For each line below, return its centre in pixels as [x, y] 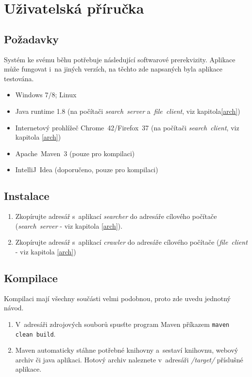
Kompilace [31, 278]
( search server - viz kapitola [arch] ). [69, 225]
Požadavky [32, 39]
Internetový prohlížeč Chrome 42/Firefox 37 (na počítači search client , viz [127, 127]
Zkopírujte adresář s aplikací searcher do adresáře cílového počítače [116, 216]
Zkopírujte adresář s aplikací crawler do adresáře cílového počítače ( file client [131, 242]
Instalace [27, 196]
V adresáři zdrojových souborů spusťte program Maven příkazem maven [122, 324]
